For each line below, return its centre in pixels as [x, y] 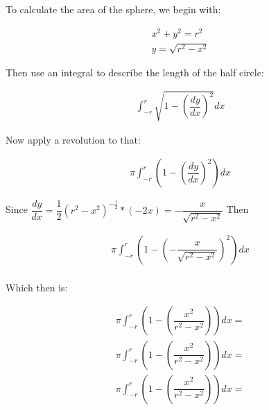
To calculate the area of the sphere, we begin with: [113, 9]
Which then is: [37, 287]
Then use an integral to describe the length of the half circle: [135, 72]
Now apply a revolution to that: [73, 139]
